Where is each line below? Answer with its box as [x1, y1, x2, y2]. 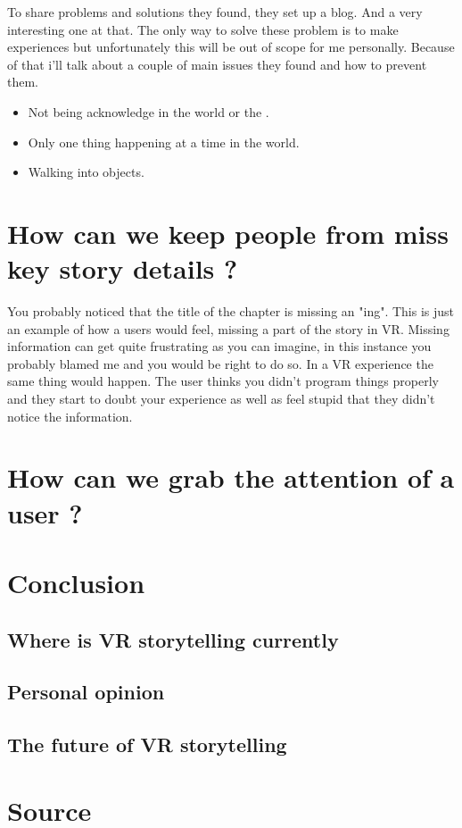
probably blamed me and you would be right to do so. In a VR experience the [7, 354, 433, 372]
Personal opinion [7, 678, 165, 706]
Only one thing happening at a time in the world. [28, 132, 300, 151]
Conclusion [7, 564, 145, 600]
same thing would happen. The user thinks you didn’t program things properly [7, 372, 439, 390]
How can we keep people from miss [7, 214, 449, 251]
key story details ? [7, 250, 238, 287]
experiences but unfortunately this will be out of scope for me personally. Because [7, 38, 455, 56]
